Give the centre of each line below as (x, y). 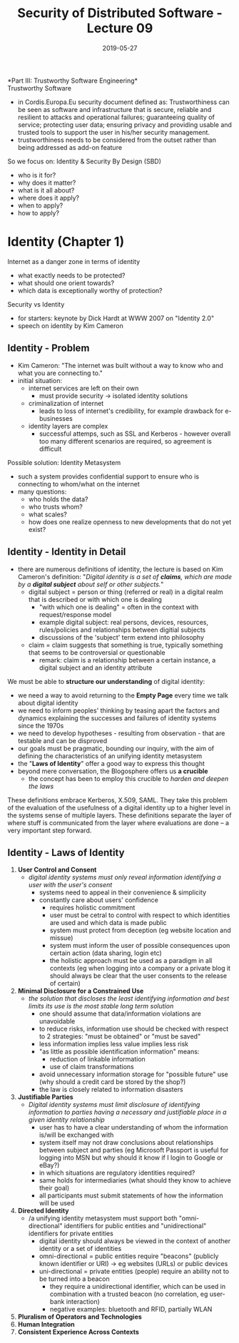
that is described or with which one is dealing (95, 599)
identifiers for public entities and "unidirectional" (135, 1226)
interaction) (83, 1302)
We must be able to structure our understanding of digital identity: (106, 681)
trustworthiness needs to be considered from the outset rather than (117, 140)
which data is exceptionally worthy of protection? (90, 290)
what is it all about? (46, 190)
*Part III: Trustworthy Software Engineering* (72, 81)
